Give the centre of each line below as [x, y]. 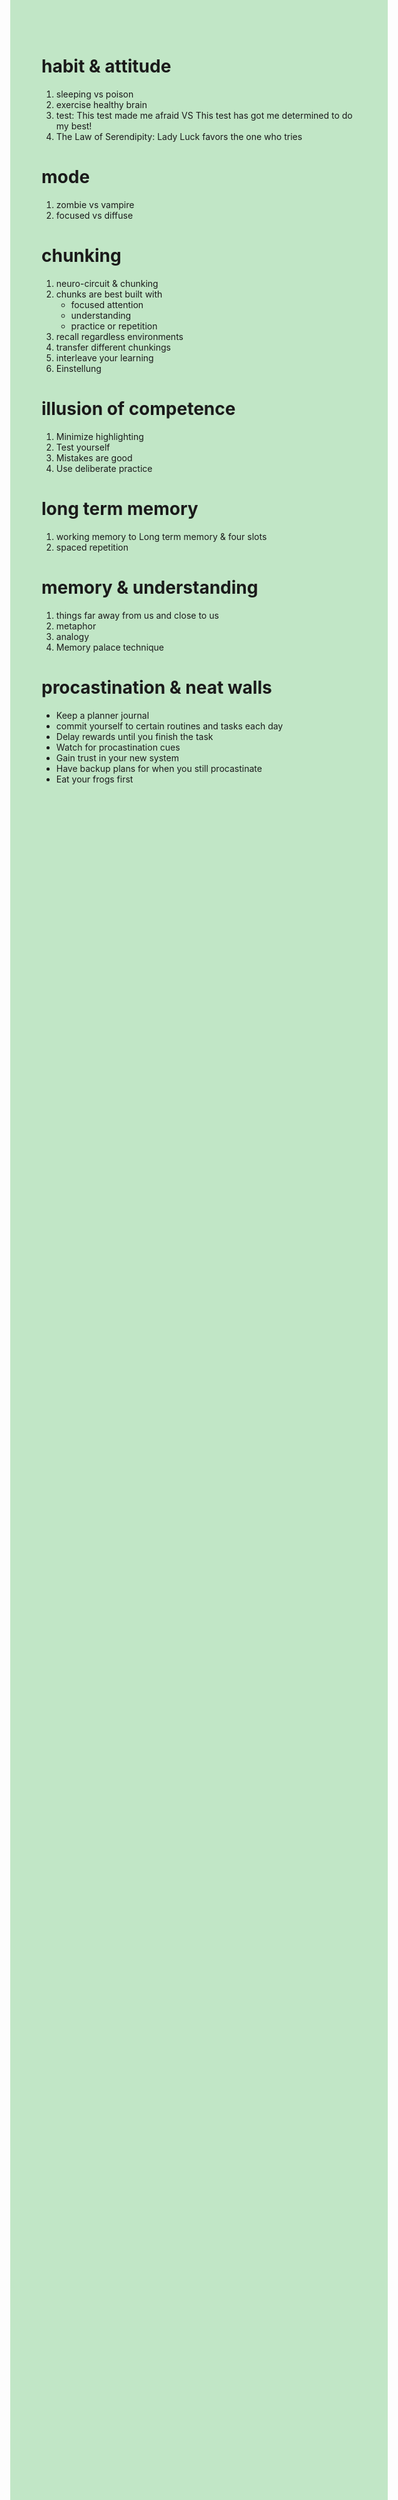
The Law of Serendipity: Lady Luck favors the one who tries [179, 136]
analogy [72, 636]
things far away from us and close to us [137, 615]
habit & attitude [106, 66]
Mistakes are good [94, 457]
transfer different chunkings [113, 347]
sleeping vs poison [94, 94]
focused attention [107, 304]
